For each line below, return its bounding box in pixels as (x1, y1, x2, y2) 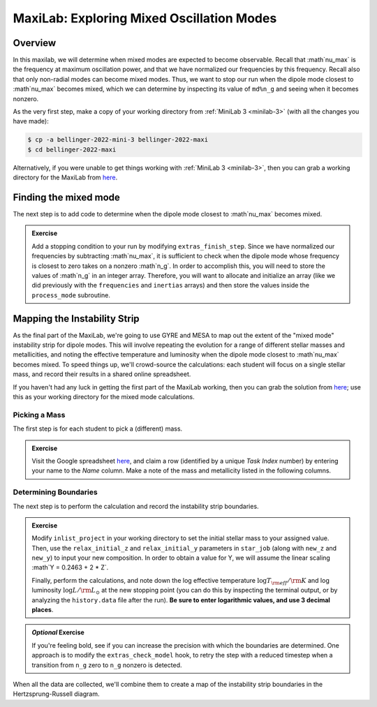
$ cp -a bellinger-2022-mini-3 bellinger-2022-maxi (27, 136, 209, 144)
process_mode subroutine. (31, 290, 111, 299)
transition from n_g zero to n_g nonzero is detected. (31, 660, 182, 669)
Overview (13, 37, 57, 49)
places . (31, 606, 54, 614)
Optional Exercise (31, 628, 85, 637)
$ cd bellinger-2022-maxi (27, 145, 117, 154)
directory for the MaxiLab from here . (13, 173, 118, 181)
